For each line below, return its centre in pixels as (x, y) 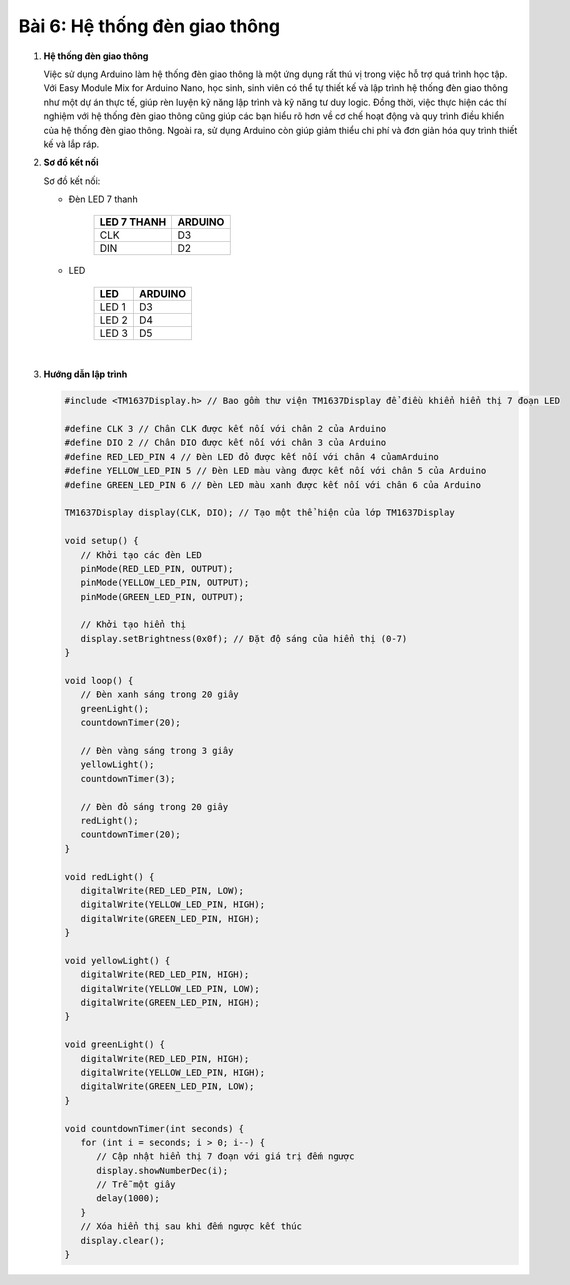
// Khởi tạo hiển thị (133, 624)
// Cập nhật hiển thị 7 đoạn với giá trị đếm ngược (225, 1156)
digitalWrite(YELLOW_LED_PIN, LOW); (170, 988)
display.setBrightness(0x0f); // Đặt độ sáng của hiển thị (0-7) (244, 638)
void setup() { (101, 541)
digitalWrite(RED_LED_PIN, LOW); (162, 890)
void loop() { (99, 681)
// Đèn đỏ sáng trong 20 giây (154, 806)
